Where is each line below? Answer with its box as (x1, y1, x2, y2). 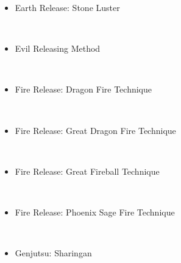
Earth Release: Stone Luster (15, 1, 120, 13)
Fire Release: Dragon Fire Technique (15, 83, 152, 96)
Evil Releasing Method (15, 42, 101, 55)
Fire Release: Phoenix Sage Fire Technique (15, 205, 175, 218)
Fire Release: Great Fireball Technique (15, 164, 160, 177)
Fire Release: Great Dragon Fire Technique (15, 124, 176, 136)
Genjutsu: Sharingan (15, 247, 92, 259)
